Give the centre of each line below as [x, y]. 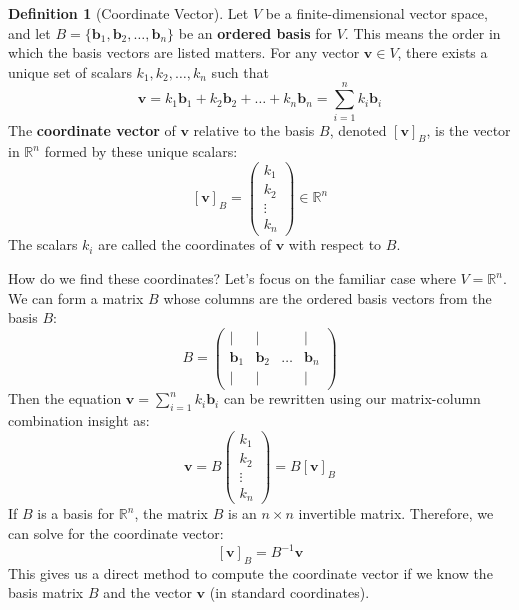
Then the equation [65, 398]
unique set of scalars [70, 71]
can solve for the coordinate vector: [116, 533]
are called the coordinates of [185, 244]
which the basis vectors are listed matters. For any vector [184, 52]
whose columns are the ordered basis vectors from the [327, 297]
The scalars [43, 244]
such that [240, 71]
